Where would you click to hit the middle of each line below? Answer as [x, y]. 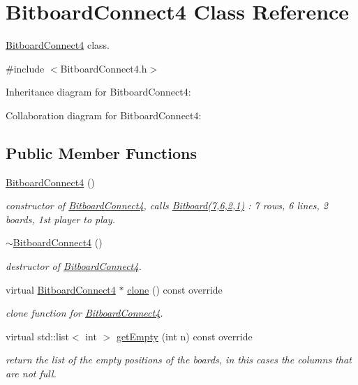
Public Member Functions [101, 152]
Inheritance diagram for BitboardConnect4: [98, 92]
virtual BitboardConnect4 [61, 289]
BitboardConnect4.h [104, 68]
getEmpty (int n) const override [184, 336]
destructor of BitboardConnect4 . [74, 266]
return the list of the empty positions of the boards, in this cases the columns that [179, 360]
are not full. [31, 373]
